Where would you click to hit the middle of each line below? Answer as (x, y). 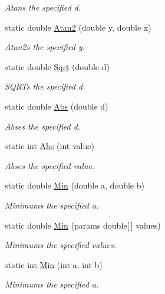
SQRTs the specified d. (45, 86)
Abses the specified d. (43, 126)
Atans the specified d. (43, 7)
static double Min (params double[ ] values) (83, 225)
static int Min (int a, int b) (54, 264)
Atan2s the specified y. (45, 47)
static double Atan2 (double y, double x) (78, 27)
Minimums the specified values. (60, 245)
